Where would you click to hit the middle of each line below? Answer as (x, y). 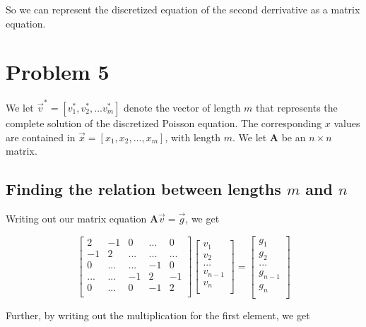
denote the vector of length (182, 108)
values (347, 123)
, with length (193, 137)
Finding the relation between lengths (143, 189)
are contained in (41, 137)
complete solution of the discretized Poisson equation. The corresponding (164, 123)
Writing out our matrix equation (76, 219)
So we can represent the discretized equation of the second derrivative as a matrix (183, 9)
